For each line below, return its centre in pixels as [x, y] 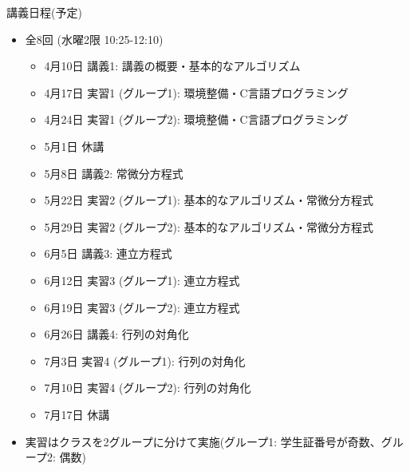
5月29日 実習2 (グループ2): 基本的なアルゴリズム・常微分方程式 [209, 226]
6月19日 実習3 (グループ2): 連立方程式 [142, 307]
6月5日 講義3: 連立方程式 [108, 253]
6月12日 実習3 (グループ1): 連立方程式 [142, 280]
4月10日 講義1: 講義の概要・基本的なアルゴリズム [172, 66]
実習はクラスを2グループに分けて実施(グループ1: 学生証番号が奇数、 [203, 441]
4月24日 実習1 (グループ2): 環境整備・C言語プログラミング [196, 119]
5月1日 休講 [74, 146]
